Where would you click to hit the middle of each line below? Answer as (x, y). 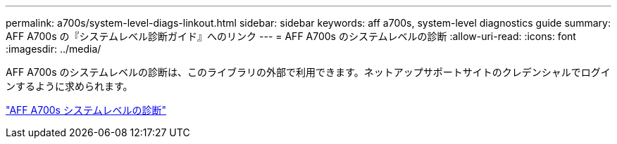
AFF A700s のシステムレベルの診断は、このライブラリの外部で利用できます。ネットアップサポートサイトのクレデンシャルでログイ (308, 72)
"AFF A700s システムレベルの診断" (86, 110)
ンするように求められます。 (69, 86)
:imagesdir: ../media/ (54, 49)
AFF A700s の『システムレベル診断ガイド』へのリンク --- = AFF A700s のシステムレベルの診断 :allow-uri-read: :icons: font (291, 36)
